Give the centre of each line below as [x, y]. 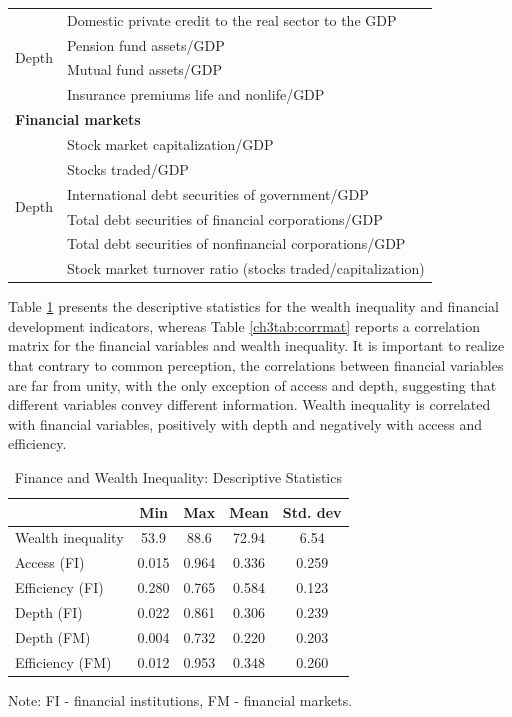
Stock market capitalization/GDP [170, 143]
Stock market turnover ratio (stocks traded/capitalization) [245, 268]
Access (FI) [50, 562]
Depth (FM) [53, 636]
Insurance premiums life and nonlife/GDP [195, 94]
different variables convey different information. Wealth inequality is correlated [249, 404]
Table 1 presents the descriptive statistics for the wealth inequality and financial [253, 306]
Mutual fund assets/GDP [144, 69]
